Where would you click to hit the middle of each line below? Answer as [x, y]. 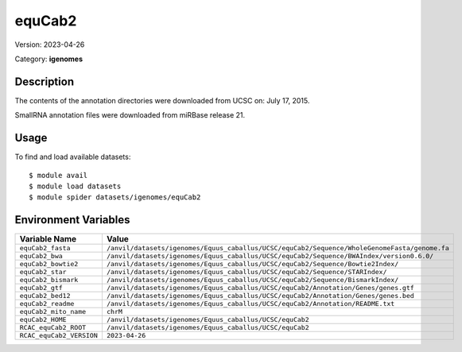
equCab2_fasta [45, 248]
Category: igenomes [49, 59]
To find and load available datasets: [73, 157]
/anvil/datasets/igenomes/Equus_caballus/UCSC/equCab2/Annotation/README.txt [250, 304]
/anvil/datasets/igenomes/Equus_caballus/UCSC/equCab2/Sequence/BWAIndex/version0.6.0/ [270, 256]
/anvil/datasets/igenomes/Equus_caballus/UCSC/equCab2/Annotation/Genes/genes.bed [260, 296]
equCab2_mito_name [53, 312]
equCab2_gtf [41, 288]
